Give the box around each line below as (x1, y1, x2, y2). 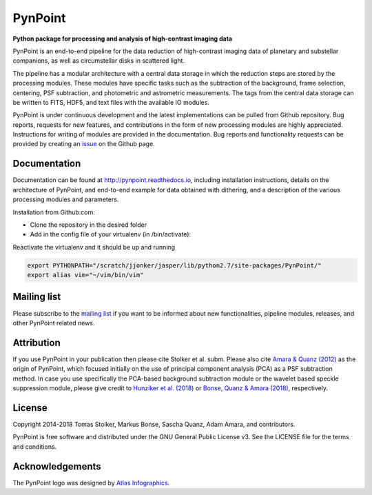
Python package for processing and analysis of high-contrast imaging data (12, 34, 233, 43)
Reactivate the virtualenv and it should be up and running (12, 243, 176, 251)
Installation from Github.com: (12, 208, 96, 216)
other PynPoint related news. (12, 319, 95, 327)
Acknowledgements (12, 461, 101, 472)
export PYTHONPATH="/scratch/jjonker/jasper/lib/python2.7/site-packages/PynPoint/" (27, 261, 322, 269)
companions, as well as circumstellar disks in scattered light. (12, 57, 185, 65)
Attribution (12, 336, 61, 348)
